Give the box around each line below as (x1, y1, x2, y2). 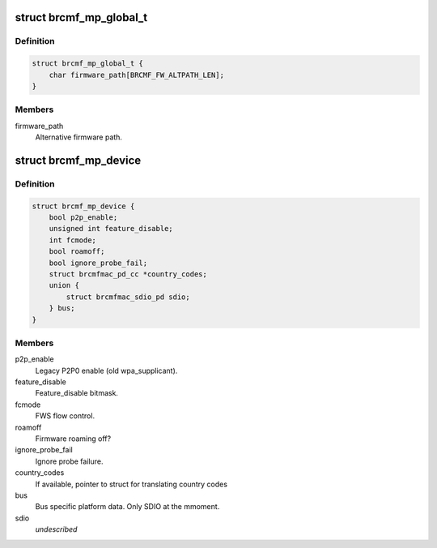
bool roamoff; (49, 247, 105, 256)
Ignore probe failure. (35, 456, 104, 466)
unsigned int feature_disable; (49, 224, 173, 233)
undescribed (35, 524, 78, 534)
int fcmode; (49, 235, 97, 245)
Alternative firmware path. (35, 132, 123, 142)
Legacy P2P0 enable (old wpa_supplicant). (35, 366, 178, 375)
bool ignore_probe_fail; (49, 258, 148, 268)
